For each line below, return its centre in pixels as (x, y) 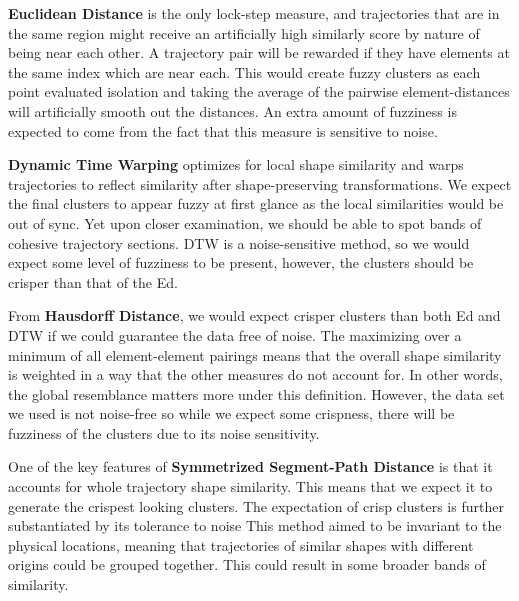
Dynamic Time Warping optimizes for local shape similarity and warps (236, 164)
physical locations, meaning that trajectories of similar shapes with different (241, 544)
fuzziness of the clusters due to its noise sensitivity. (164, 432)
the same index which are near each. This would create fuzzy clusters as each (244, 71)
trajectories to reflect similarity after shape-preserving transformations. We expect (260, 183)
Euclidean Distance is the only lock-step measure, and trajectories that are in (254, 13)
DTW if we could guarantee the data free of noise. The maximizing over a (235, 334)
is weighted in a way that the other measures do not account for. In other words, (255, 374)
